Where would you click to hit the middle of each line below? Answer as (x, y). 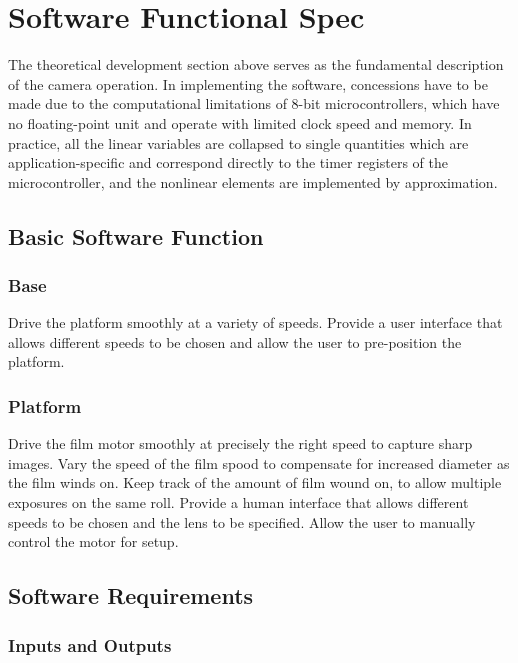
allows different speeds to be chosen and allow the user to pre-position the (235, 341)
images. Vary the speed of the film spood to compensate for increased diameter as (259, 462)
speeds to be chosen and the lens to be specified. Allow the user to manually (242, 521)
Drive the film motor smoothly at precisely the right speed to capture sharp (240, 443)
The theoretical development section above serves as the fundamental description (256, 64)
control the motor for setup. (93, 541)
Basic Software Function (136, 235)
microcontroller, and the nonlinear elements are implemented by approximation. (253, 181)
